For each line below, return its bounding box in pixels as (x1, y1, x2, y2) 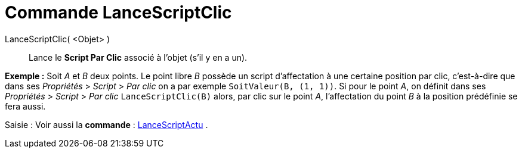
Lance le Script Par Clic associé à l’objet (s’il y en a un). (29, 52, 248, 63)
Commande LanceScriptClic (5, 2, 232, 23)
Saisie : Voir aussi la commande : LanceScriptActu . (5, 119, 208, 130)
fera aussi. (5, 101, 46, 111)
